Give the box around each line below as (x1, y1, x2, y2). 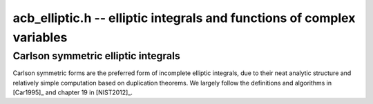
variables (12, 30, 68, 45)
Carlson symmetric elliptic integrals (12, 50, 181, 62)
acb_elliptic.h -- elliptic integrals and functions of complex (12, 10, 356, 25)
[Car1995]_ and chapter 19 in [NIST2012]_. (12, 88, 133, 96)
